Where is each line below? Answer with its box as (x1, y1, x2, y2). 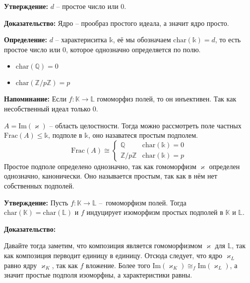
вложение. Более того (85, 260, 150, 270)
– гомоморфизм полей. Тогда (99, 197, 187, 207)
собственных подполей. (4, 180, 74, 190)
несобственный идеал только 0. (4, 103, 98, 113)
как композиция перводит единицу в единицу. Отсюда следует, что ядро (4, 250, 223, 260)
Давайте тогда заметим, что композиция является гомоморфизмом (4, 240, 202, 251)
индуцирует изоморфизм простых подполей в (86, 207, 223, 217)
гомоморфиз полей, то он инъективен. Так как (97, 94, 237, 104)
